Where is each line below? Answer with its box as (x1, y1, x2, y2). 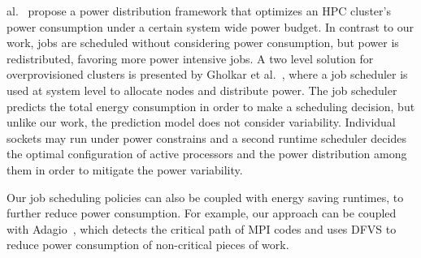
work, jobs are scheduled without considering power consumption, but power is (7, 34, 399, 51)
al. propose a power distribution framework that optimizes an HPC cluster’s (7, 2, 391, 19)
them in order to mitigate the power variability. (7, 161, 243, 178)
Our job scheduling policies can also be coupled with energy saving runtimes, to (7, 188, 404, 205)
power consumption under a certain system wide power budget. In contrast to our (7, 18, 414, 35)
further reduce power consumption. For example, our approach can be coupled (7, 204, 397, 221)
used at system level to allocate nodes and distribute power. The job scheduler (7, 81, 397, 98)
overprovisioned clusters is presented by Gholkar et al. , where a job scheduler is (7, 66, 408, 83)
